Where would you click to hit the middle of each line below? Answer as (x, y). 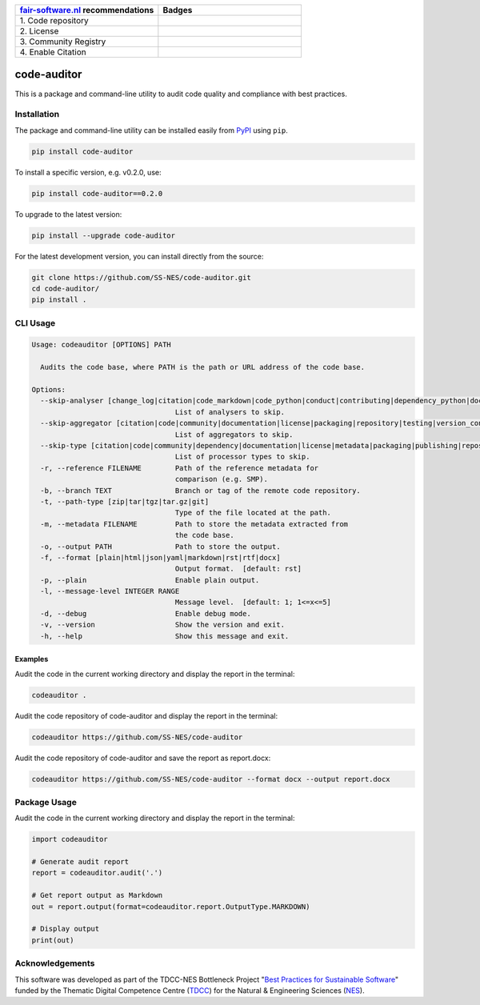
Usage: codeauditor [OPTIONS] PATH (101, 345)
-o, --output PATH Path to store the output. (160, 547)
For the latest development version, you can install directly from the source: (139, 256)
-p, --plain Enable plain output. (150, 580)
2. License (39, 31)
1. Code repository (54, 20)
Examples (32, 659)
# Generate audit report (80, 862)
